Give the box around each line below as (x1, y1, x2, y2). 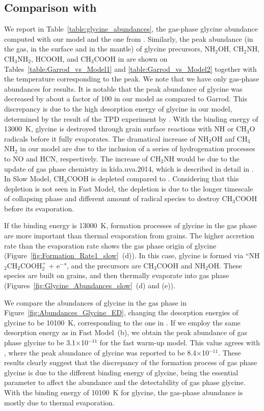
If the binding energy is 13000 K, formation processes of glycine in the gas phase (4, 220, 257, 231)
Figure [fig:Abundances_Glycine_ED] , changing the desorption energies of (4, 307, 239, 318)
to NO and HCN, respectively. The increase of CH (4, 153, 161, 163)
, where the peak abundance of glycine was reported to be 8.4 (4, 347, 197, 358)
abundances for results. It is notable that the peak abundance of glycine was (4, 83, 243, 94)
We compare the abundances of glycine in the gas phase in (4, 297, 187, 308)
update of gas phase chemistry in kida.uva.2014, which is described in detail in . (4, 163, 254, 174)
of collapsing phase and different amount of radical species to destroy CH (4, 193, 233, 204)
